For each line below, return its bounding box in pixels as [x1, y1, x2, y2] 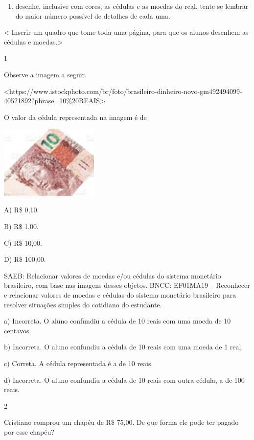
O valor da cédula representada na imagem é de [4, 112, 147, 122]
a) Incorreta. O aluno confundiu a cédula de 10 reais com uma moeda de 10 [4, 316, 231, 326]
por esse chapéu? [4, 426, 54, 437]
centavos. [4, 325, 31, 335]
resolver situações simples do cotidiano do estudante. [4, 299, 162, 309]
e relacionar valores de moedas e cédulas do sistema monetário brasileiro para [4, 290, 236, 300]
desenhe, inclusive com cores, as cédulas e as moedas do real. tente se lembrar [15, 1, 249, 11]
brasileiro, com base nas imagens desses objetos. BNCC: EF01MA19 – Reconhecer [4, 280, 250, 290]
